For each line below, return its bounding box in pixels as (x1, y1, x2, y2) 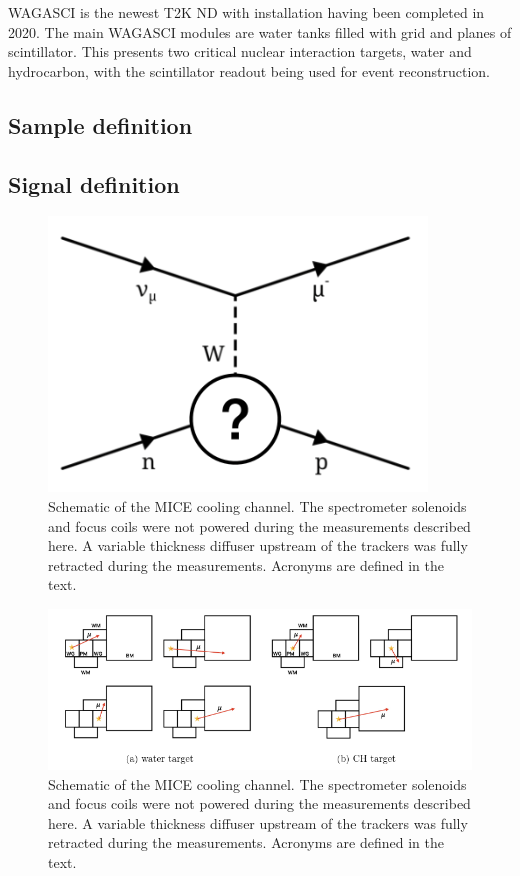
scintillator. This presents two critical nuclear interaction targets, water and (8, 41, 472, 62)
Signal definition (8, 168, 180, 199)
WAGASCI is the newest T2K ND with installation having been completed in (8, 2, 485, 22)
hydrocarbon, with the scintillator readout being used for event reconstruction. (8, 60, 491, 81)
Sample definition (8, 109, 193, 140)
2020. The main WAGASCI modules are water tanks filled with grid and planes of (8, 21, 512, 42)
